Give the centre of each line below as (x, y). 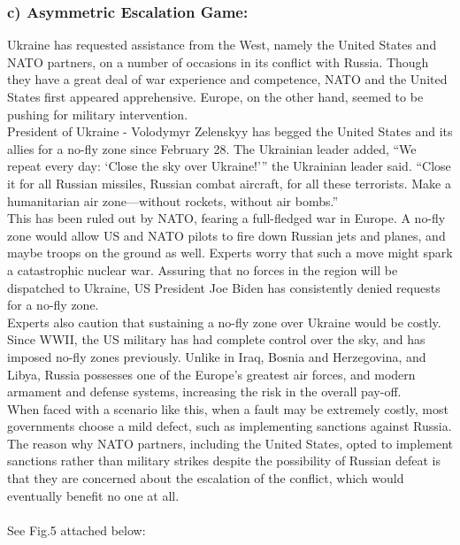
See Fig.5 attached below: (77, 530)
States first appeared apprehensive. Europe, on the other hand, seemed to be (215, 96)
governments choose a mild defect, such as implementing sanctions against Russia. (230, 426)
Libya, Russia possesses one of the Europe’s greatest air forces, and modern (211, 374)
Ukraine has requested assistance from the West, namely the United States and (222, 45)
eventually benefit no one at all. (93, 495)
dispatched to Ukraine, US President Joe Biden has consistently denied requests (224, 287)
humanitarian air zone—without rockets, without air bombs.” (173, 200)
